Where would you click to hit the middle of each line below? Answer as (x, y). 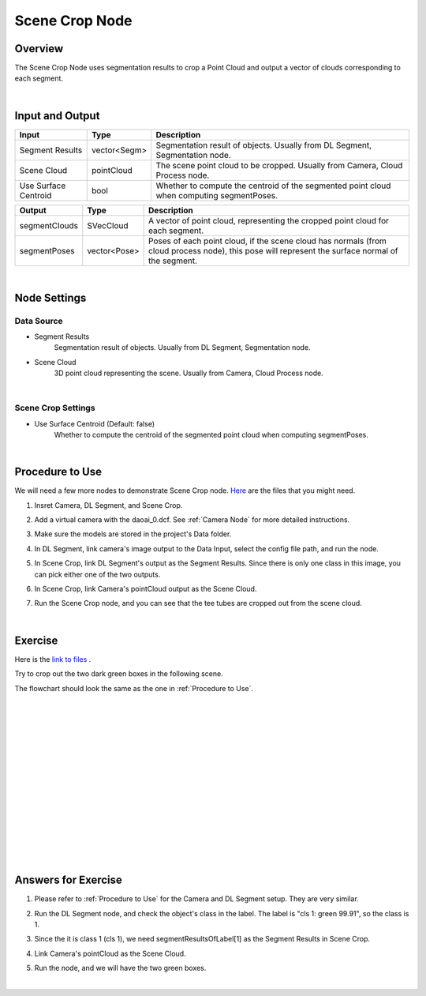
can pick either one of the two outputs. (97, 574)
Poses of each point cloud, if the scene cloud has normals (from (267, 241)
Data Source (39, 321)
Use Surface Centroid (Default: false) (95, 423)
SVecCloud (108, 225)
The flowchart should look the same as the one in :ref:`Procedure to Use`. (134, 688)
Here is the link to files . (53, 659)
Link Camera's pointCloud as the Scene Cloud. (110, 953)
